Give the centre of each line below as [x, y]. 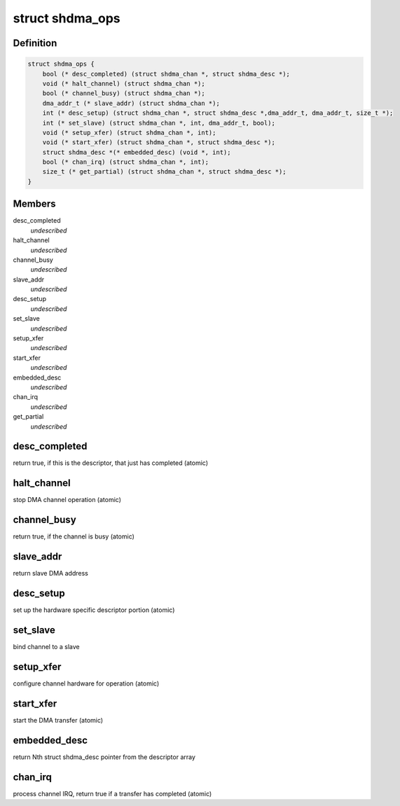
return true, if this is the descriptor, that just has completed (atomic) [111, 463]
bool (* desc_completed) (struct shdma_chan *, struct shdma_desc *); [166, 74]
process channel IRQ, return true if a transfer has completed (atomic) [112, 793]
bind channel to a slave [46, 646]
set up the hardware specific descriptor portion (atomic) [94, 610]
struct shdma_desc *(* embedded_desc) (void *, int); [137, 152]
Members [34, 204]
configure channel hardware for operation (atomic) [86, 683]
